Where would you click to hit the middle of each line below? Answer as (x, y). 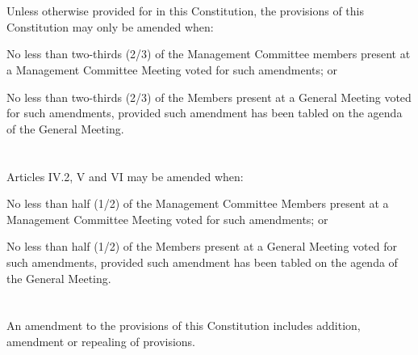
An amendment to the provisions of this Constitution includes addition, (184, 325)
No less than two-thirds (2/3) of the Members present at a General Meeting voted (209, 97)
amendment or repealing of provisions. (101, 341)
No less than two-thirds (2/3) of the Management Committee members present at (209, 54)
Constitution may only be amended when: (110, 26)
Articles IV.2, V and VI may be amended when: (125, 176)
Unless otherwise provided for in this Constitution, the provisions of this (185, 11)
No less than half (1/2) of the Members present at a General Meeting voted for (202, 246)
